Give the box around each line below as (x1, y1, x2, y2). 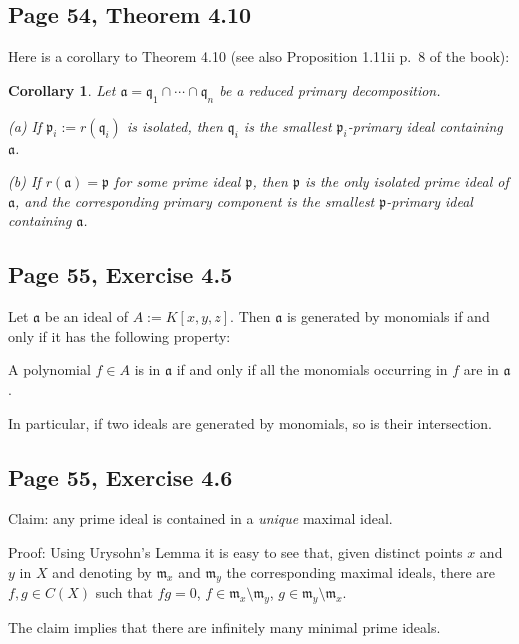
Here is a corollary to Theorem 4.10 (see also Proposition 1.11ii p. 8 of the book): (8, 46, 510, 67)
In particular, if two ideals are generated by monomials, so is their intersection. (8, 412, 492, 433)
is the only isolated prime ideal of (304, 171, 509, 192)
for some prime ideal (114, 171, 241, 192)
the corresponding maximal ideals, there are (226, 561, 496, 582)
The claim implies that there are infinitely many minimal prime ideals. (8, 617, 441, 638)
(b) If (8, 171, 41, 192)
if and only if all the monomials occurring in (176, 359, 448, 380)
